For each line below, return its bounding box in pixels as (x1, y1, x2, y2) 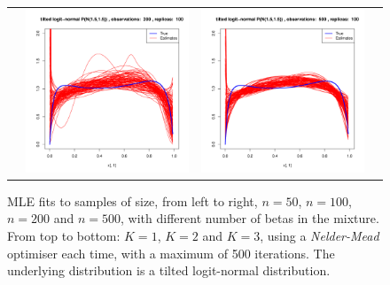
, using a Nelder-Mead (260, 227, 379, 245)
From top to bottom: (7, 227, 121, 245)
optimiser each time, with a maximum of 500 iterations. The (7, 243, 335, 262)
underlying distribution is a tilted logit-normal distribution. (7, 261, 331, 280)
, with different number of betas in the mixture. (121, 209, 379, 227)
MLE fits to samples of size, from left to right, (7, 191, 258, 210)
